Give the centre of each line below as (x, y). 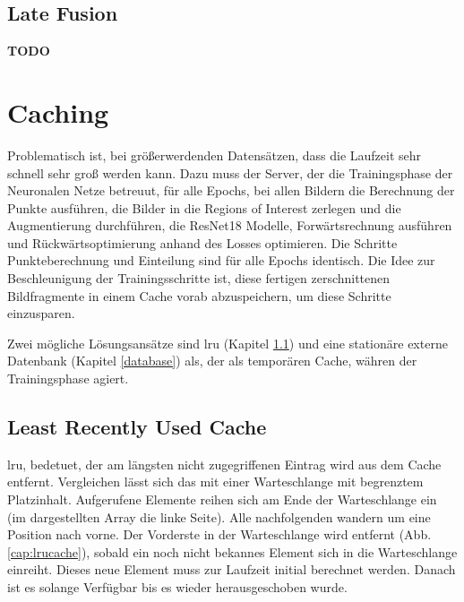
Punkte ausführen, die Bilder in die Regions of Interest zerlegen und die (204, 207)
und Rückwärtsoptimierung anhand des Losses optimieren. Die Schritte (202, 242)
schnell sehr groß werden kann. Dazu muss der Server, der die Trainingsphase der (230, 172)
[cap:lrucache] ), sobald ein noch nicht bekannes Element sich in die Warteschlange (232, 551)
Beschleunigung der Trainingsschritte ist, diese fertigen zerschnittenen (199, 278)
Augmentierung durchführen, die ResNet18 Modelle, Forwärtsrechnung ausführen (230, 225)
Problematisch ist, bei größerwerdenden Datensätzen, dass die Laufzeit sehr (215, 155)
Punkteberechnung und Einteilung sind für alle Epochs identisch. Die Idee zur (221, 260)
